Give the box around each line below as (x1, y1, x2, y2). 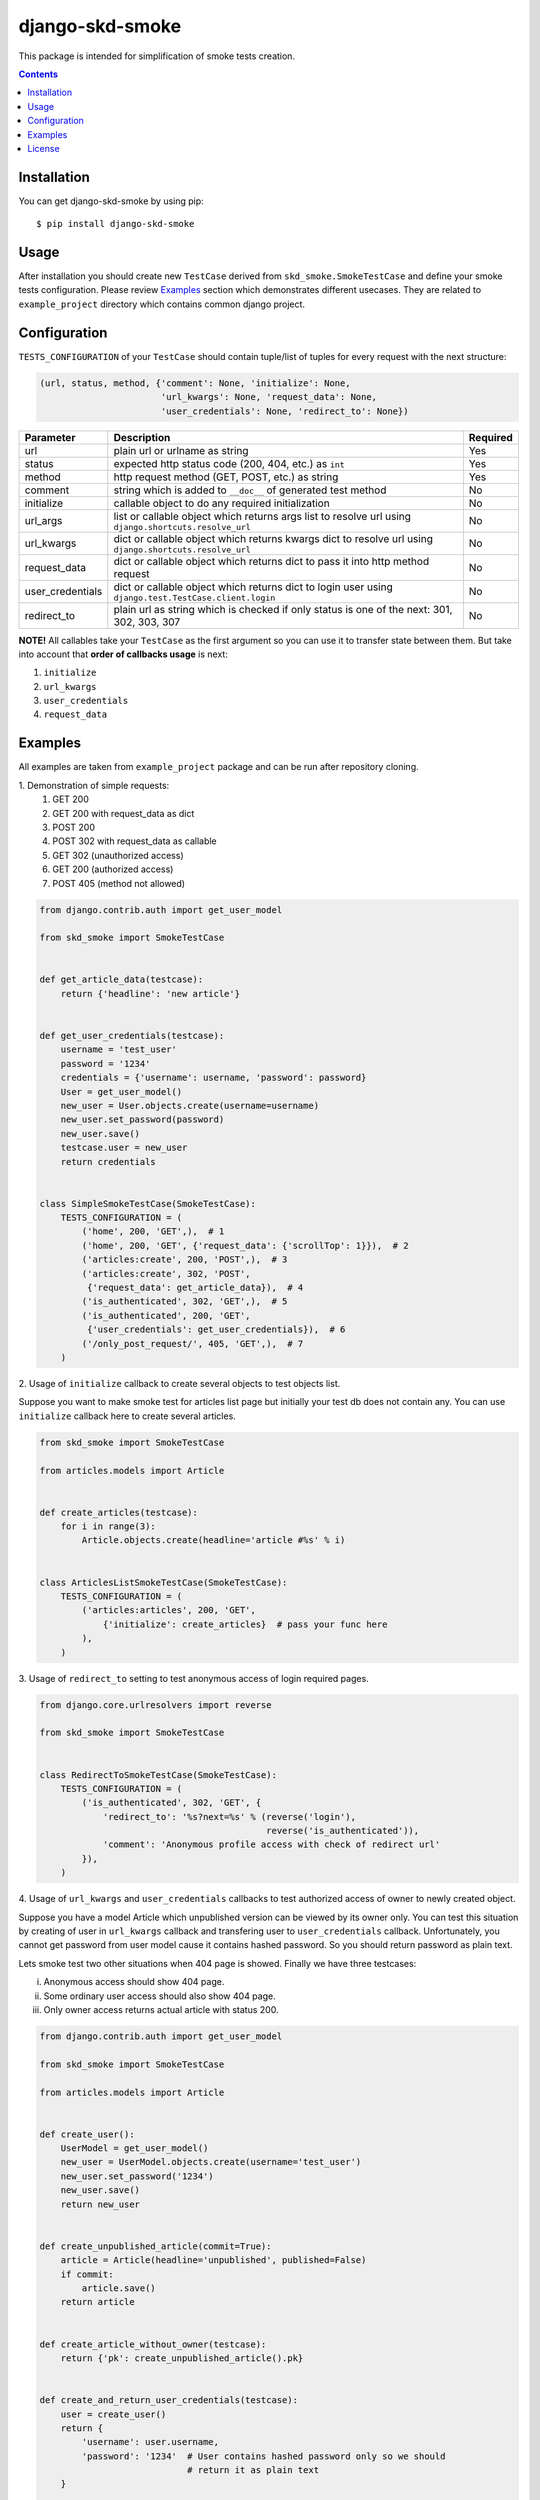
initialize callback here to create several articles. (18, 1410, 237, 1422)
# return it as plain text (186, 2465, 320, 2476)
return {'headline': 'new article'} (60, 988, 240, 999)
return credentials (60, 1156, 157, 1167)
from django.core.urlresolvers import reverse (39, 1699, 272, 1710)
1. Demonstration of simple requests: (18, 779, 170, 791)
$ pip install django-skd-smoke (36, 218, 195, 230)
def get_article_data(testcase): (39, 974, 204, 985)
